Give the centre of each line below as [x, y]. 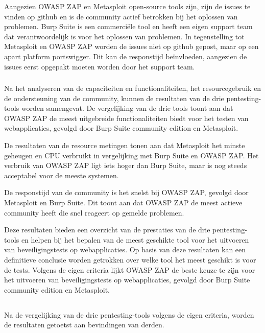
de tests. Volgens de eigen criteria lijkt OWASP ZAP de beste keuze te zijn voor [130, 269]
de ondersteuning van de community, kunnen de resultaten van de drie [114, 98]
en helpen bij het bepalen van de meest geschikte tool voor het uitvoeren [135, 239]
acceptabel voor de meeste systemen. [62, 175]
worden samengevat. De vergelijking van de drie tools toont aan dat [127, 108]
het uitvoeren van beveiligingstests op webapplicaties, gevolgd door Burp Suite [127, 280]
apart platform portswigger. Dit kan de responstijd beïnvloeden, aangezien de [126, 56]
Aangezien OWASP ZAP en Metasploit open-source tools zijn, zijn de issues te [127, 6]
